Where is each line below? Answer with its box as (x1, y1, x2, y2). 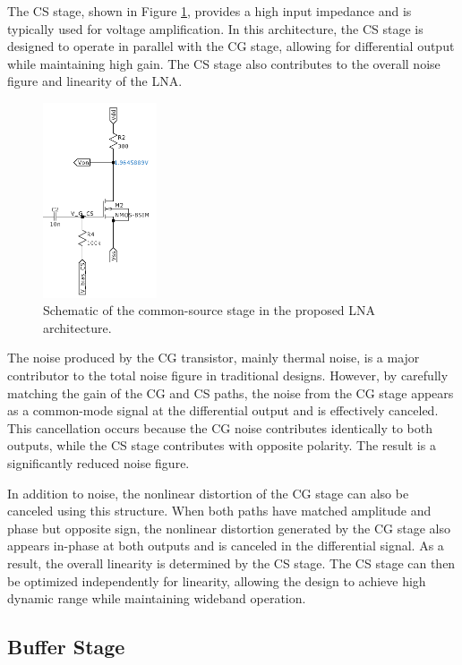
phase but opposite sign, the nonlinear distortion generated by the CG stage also (7, 518, 450, 537)
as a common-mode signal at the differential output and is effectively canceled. (7, 401, 439, 420)
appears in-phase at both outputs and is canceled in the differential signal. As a (7, 536, 444, 555)
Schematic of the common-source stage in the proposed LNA (43, 301, 376, 320)
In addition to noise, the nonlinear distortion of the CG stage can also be (7, 483, 409, 502)
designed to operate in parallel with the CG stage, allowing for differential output (7, 37, 455, 55)
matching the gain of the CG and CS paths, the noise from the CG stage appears (7, 383, 454, 402)
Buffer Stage (7, 633, 125, 661)
